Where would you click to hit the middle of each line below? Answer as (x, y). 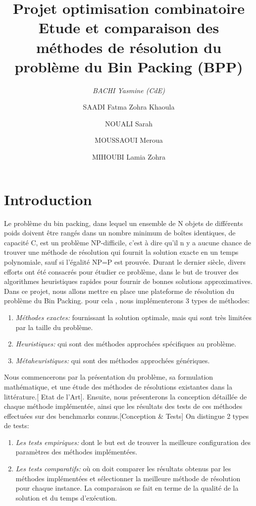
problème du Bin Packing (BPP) (129, 66)
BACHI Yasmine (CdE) (129, 90)
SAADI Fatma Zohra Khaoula (129, 107)
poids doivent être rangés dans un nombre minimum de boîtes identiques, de (120, 233)
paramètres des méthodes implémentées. (77, 452)
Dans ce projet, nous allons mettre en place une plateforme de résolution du (119, 291)
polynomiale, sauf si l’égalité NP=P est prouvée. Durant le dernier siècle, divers (125, 261)
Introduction (48, 199)
